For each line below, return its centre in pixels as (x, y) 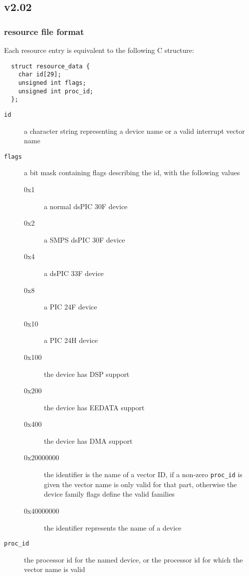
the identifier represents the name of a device (113, 527)
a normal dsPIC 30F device (86, 206)
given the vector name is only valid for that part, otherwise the (140, 484)
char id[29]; (40, 75)
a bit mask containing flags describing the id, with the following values (132, 172)
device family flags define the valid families (109, 494)
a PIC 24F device (71, 307)
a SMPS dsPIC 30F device (85, 239)
